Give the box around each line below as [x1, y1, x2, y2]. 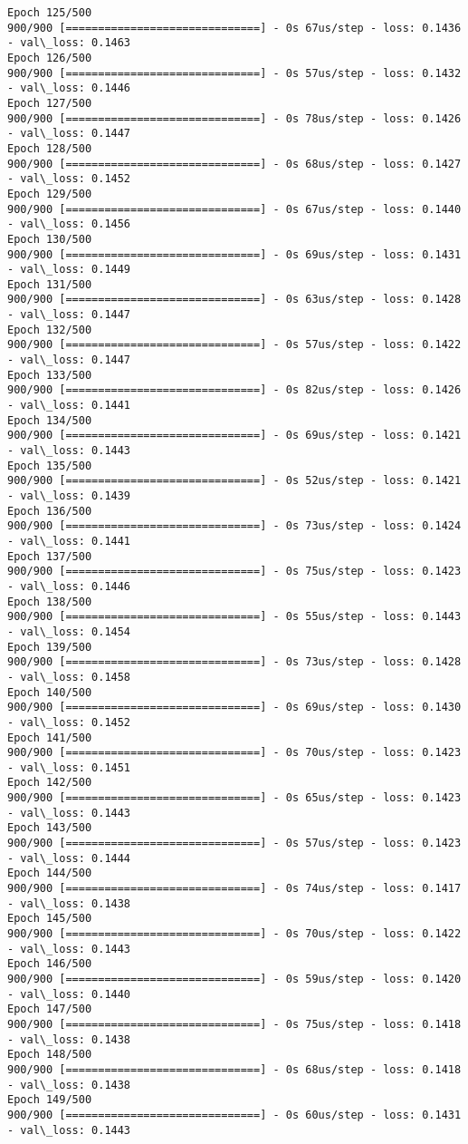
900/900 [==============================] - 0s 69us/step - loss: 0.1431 [7, 247, 462, 261]
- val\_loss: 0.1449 [7, 263, 131, 276]
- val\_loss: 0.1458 [7, 670, 131, 683]
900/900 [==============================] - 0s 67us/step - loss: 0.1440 [7, 202, 462, 216]
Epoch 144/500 [7, 867, 92, 880]
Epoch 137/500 [7, 549, 92, 563]
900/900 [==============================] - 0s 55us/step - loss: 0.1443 [7, 610, 462, 624]
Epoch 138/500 [7, 595, 92, 608]
